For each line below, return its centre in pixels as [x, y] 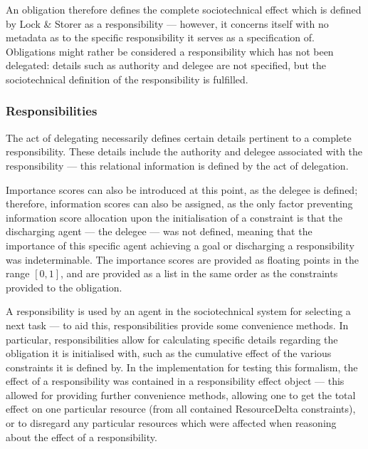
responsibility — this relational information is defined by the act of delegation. [177, 165]
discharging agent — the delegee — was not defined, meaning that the [159, 231]
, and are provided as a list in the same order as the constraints [199, 273]
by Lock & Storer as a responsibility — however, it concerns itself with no [167, 23]
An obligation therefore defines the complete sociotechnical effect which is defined [184, 9]
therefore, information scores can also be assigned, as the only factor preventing [179, 203]
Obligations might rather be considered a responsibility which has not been [170, 51]
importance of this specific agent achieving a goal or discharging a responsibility [180, 245]
